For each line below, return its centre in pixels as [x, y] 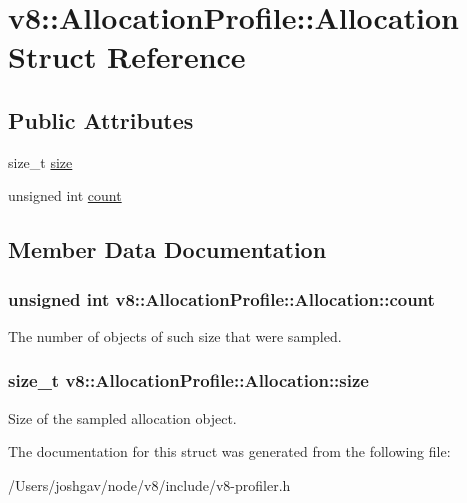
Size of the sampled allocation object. [122, 417]
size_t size [40, 161]
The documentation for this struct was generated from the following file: [229, 451]
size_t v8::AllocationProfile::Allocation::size [188, 380]
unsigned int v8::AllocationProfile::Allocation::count [221, 298]
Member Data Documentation [167, 249]
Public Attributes [101, 119]
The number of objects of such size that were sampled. [175, 335]
